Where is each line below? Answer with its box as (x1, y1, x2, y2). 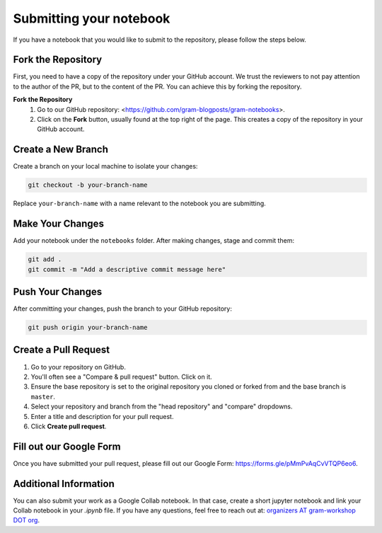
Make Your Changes (13, 218, 104, 230)
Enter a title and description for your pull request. (30, 412, 174, 420)
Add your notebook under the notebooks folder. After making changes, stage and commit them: (13, 236, 295, 245)
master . (30, 392, 56, 401)
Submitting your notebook (13, 11, 170, 26)
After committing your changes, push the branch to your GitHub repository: (13, 304, 233, 313)
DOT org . (13, 516, 40, 525)
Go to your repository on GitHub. (30, 362, 127, 371)
